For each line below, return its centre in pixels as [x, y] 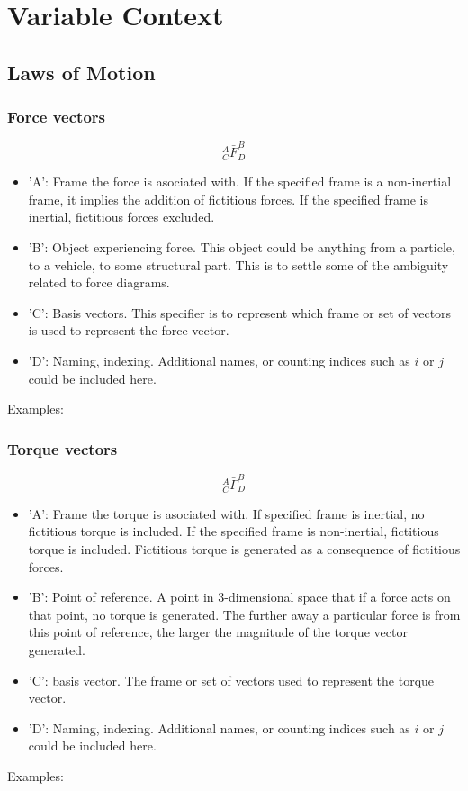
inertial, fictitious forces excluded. [121, 217]
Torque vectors [63, 448]
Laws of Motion [81, 72]
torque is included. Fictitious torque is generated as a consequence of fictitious [244, 549]
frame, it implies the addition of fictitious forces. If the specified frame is [229, 199]
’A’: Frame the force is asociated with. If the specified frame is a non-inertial [240, 182]
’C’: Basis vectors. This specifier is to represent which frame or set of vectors [240, 312]
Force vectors [56, 117]
